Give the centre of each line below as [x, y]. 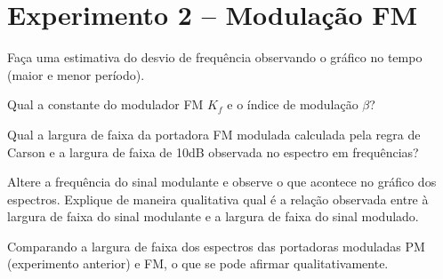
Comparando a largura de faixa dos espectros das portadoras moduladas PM [216, 246]
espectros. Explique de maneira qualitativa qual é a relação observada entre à [218, 199]
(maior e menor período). [76, 74]
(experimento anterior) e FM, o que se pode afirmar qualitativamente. [198, 263]
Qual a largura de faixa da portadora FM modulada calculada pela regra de [214, 134]
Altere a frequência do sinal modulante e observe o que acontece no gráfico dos [222, 182]
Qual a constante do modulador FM [105, 104]
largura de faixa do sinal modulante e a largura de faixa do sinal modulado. [213, 216]
